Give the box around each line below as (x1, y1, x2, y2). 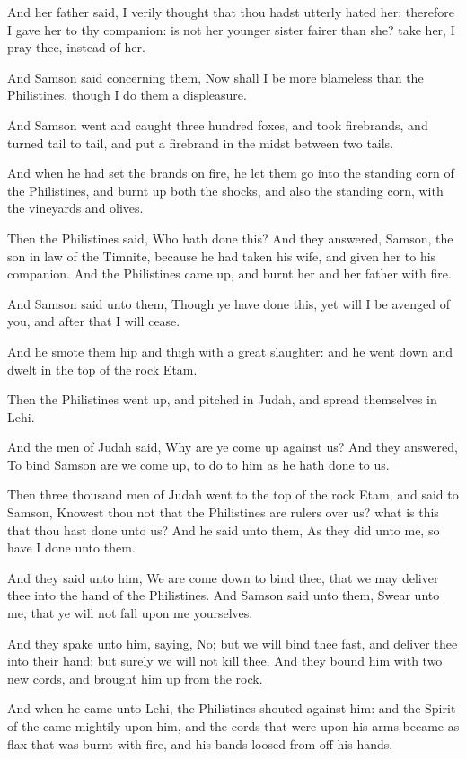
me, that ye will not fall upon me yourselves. (7, 604, 253, 622)
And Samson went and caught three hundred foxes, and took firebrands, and (7, 115, 428, 134)
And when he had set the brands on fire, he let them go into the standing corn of (7, 163, 454, 182)
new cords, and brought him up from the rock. (7, 668, 263, 687)
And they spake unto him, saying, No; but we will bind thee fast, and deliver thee (7, 633, 458, 652)
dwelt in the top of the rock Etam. (7, 359, 198, 378)
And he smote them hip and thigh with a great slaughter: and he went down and (7, 341, 453, 360)
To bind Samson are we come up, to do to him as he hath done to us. (7, 455, 390, 473)
